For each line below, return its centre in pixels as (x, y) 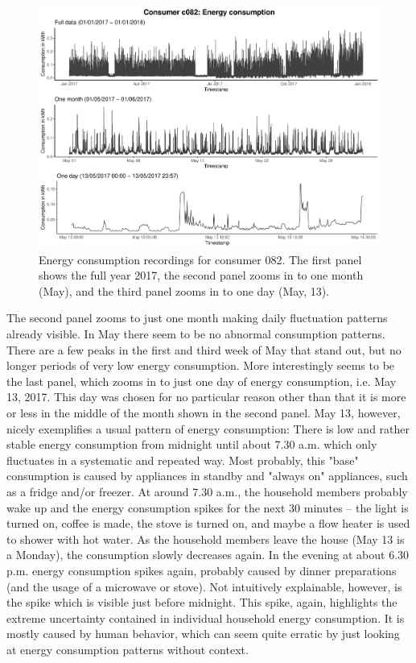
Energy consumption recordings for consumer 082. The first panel (200, 259)
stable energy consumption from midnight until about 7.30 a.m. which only (192, 444)
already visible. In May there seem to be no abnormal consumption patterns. (196, 334)
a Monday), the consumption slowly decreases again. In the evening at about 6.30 (208, 555)
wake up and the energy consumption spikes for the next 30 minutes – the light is (208, 507)
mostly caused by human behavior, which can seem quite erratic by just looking (203, 634)
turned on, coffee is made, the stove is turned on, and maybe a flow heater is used (208, 523)
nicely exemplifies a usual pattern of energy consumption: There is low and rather (208, 428)
